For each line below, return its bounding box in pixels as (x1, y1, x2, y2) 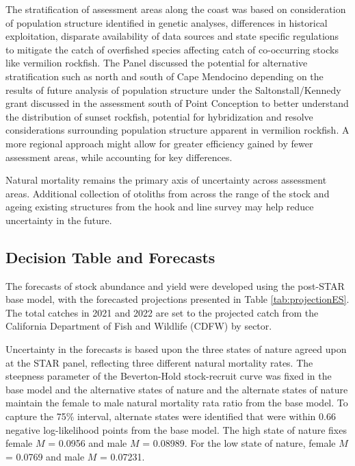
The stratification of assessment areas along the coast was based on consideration (5, 2, 346, 16)
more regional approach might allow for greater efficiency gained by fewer (5, 136, 313, 150)
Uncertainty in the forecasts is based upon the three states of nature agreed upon (5, 342, 347, 356)
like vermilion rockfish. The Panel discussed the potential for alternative (5, 56, 308, 70)
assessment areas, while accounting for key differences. (5, 149, 233, 164)
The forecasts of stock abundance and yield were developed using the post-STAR (5, 278, 345, 293)
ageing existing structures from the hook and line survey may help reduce (5, 199, 314, 214)
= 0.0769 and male (5, 449, 85, 463)
